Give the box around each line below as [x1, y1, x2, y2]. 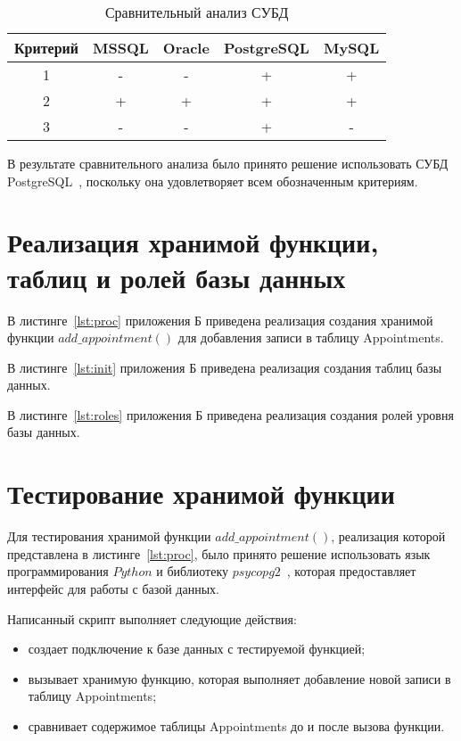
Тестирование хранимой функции [7, 475, 395, 512]
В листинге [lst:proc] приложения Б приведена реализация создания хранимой [7, 310, 433, 329]
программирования [7, 562, 109, 580]
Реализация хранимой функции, [7, 224, 379, 260]
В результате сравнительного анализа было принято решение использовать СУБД [7, 154, 449, 172]
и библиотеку [156, 562, 229, 580]
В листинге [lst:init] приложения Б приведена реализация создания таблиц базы [7, 358, 442, 376]
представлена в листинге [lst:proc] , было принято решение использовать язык [7, 544, 431, 563]
